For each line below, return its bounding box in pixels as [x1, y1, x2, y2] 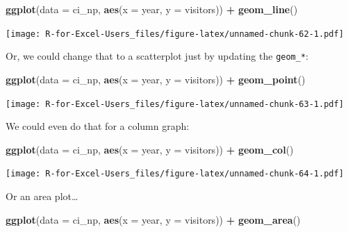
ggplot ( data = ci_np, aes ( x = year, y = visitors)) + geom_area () [6, 212, 301, 226]
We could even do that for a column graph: [6, 119, 190, 133]
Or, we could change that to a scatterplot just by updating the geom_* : [6, 49, 308, 63]
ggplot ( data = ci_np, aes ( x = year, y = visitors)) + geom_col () [6, 142, 294, 156]
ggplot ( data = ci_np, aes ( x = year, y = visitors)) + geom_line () [6, 2, 298, 16]
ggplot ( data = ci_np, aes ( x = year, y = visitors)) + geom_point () [6, 72, 306, 86]
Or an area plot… [6, 189, 78, 203]
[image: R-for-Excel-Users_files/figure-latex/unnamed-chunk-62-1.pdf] [6, 28, 344, 39]
